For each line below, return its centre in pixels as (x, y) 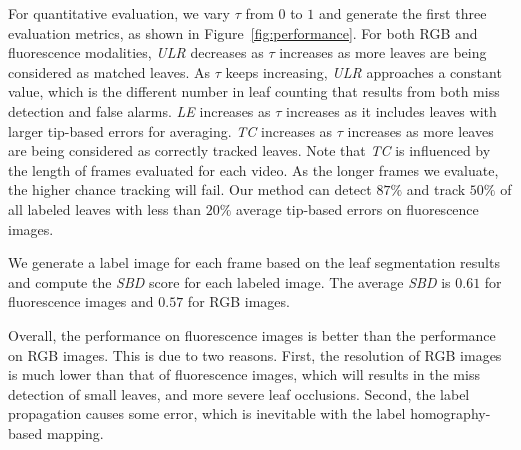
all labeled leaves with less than (105, 208)
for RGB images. (238, 301)
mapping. (75, 432)
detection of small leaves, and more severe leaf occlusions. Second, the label (239, 393)
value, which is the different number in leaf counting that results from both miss (254, 91)
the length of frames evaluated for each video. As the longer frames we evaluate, (253, 169)
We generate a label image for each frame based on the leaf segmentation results (254, 262)
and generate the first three (402, 13)
